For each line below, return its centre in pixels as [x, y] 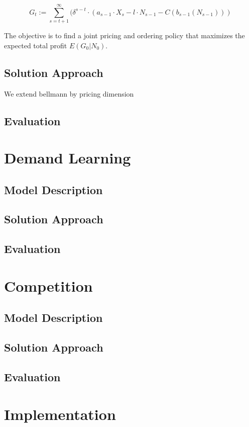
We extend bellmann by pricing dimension [69, 93]
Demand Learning [68, 158]
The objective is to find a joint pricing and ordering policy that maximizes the [125, 35]
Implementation [60, 414]
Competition [48, 285]
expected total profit [36, 45]
